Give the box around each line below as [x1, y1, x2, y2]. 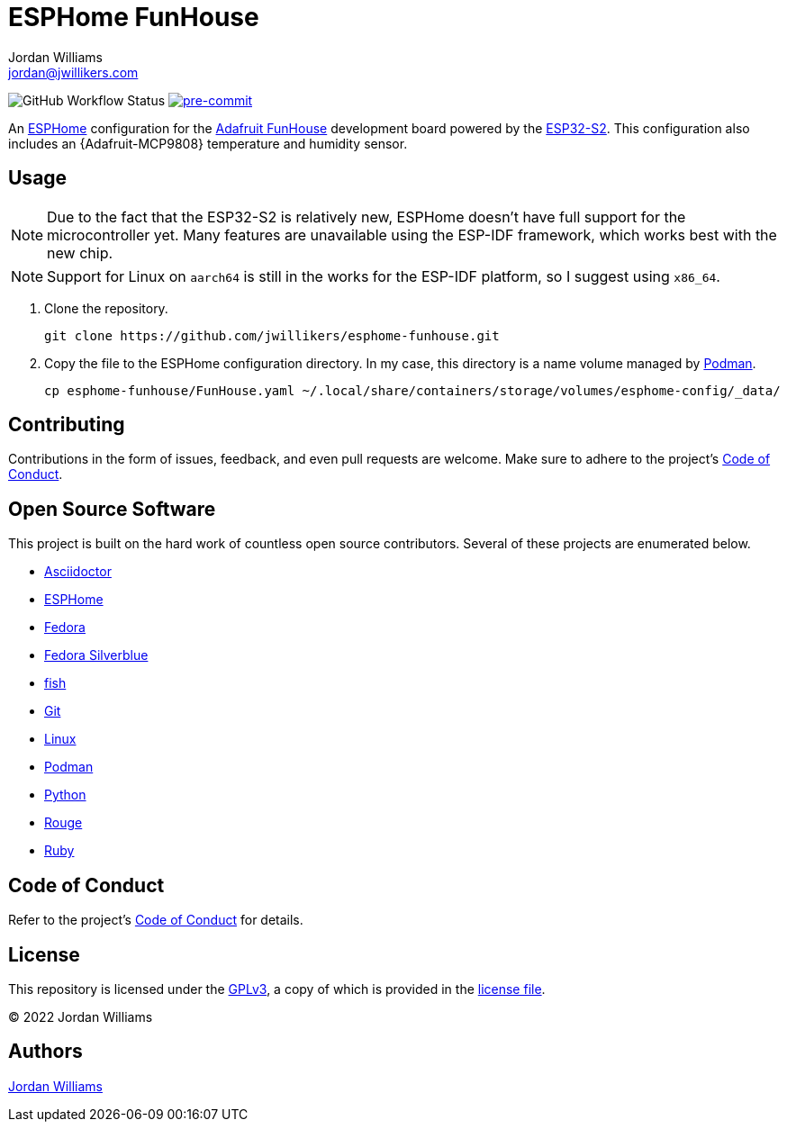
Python [44, 787, 86, 803]
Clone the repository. [44, 300, 168, 316]
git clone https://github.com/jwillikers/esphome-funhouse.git [44, 328, 500, 343]
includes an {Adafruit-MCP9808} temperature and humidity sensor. [8, 135, 408, 151]
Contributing [8, 413, 125, 437]
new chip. [47, 243, 113, 262]
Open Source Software [8, 497, 216, 520]
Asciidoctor [44, 564, 112, 580]
